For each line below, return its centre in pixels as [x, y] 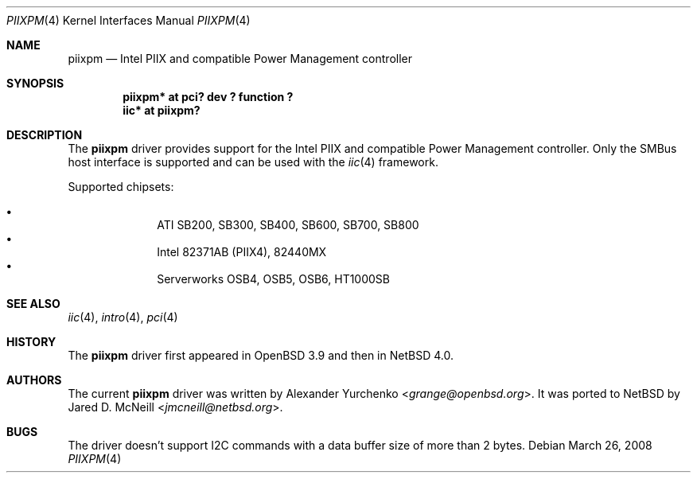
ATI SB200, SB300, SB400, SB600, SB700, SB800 [288, 225]
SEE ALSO [33, 304]
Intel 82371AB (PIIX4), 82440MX [242, 252]
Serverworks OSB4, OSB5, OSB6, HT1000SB [274, 279]
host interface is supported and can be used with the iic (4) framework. [253, 162]
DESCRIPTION [45, 135]
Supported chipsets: [121, 187]
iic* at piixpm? [162, 110]
